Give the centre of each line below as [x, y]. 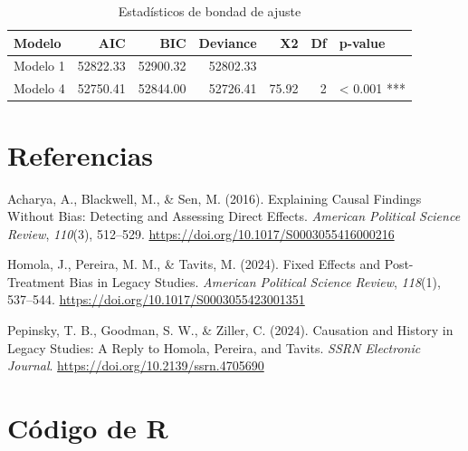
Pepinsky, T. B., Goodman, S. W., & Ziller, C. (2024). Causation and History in [230, 330]
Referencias [81, 154]
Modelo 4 [39, 88]
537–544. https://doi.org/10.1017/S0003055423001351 [156, 299]
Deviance [228, 42]
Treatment [36, 281]
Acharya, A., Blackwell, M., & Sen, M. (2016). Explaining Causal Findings [215, 198]
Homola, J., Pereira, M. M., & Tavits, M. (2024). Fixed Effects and [194, 264]
